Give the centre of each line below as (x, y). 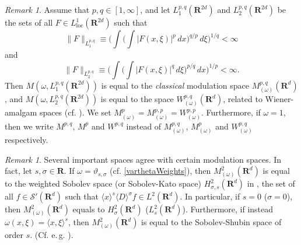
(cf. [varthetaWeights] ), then (160, 171)
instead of (144, 126)
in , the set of (271, 183)
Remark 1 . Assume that (47, 9)
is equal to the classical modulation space (175, 85)
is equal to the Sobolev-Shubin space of (211, 222)
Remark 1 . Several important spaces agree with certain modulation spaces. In (143, 159)
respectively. (27, 140)
